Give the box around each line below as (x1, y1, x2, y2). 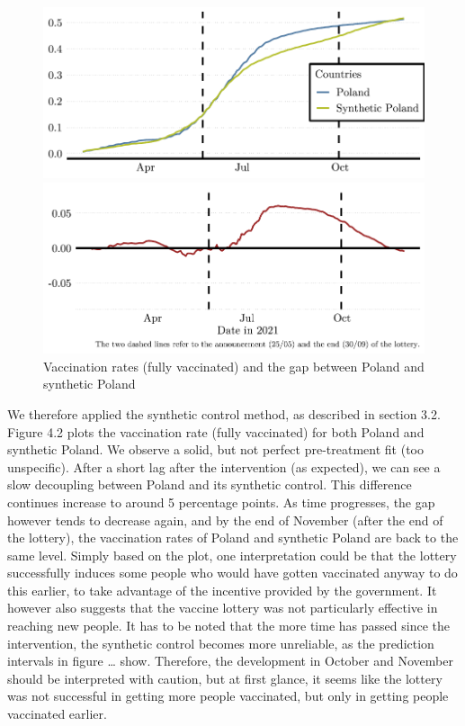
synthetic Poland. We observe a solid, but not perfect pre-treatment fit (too (7, 440, 424, 459)
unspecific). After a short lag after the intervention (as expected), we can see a (7, 457, 441, 476)
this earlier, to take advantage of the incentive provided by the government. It (7, 580, 437, 599)
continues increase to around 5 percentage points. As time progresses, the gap (7, 492, 435, 511)
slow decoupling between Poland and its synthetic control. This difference (7, 475, 412, 494)
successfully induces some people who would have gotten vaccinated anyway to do (7, 563, 458, 582)
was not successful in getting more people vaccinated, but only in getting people (7, 686, 449, 705)
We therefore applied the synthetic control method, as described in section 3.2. (7, 404, 441, 423)
